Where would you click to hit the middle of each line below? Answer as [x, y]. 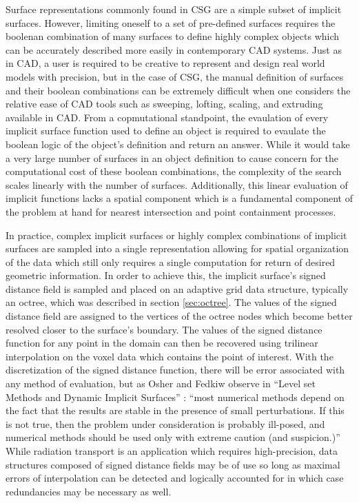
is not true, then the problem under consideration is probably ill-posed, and [165, 423]
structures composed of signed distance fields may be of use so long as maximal [173, 464]
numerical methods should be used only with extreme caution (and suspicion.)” [173, 437]
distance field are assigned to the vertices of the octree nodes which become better [179, 316]
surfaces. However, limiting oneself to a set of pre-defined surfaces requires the [171, 22]
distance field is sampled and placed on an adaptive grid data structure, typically [177, 288]
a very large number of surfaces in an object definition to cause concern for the [172, 157]
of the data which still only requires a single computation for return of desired [171, 261]
